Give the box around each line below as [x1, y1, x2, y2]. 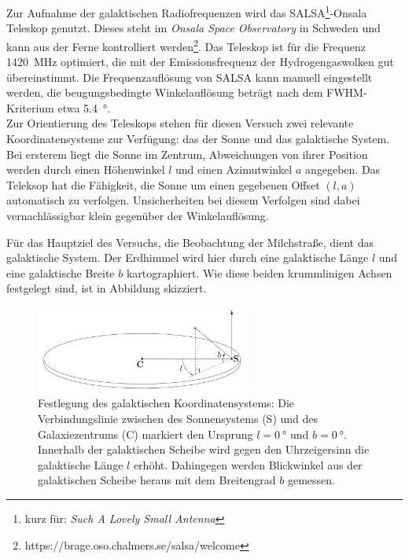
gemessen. [287, 472, 335, 488]
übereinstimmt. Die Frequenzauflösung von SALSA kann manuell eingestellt [6, 68, 373, 85]
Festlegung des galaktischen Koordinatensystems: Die [38, 395, 294, 411]
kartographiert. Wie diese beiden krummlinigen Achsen [126, 264, 392, 281]
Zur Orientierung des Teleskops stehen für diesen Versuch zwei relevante [6, 115, 354, 131]
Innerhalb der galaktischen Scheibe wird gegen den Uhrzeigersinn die [38, 441, 370, 458]
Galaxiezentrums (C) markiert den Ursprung [38, 425, 253, 442]
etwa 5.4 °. [57, 99, 111, 116]
